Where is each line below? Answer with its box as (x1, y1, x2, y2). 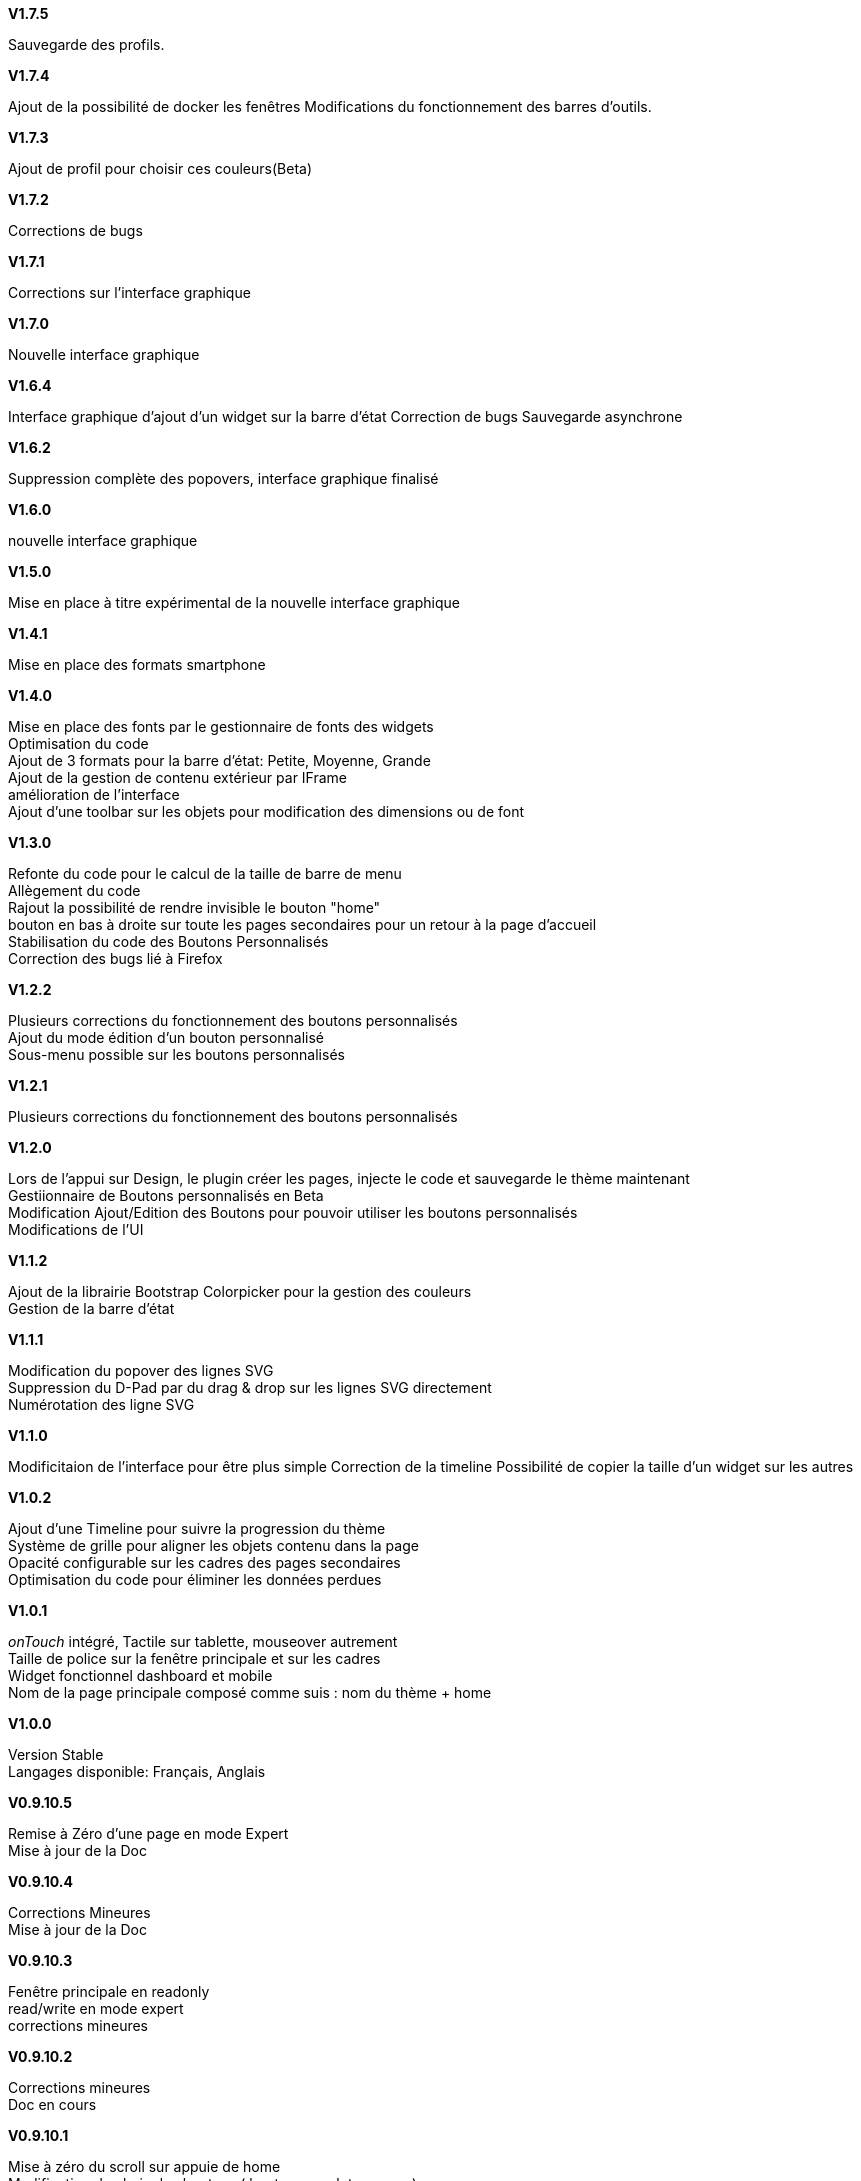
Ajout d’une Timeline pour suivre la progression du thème (8, 1520, 386, 1537)
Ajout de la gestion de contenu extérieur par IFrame (8, 769, 348, 786)
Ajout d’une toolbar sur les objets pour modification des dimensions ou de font (8, 803, 525, 820)
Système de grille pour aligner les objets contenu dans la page (8, 1537, 419, 1554)
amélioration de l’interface (8, 786, 180, 803)
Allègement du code (8, 882, 141, 899)
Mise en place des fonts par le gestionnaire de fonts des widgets (8, 718, 434, 735)
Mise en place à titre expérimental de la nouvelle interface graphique (8, 594, 460, 611)
